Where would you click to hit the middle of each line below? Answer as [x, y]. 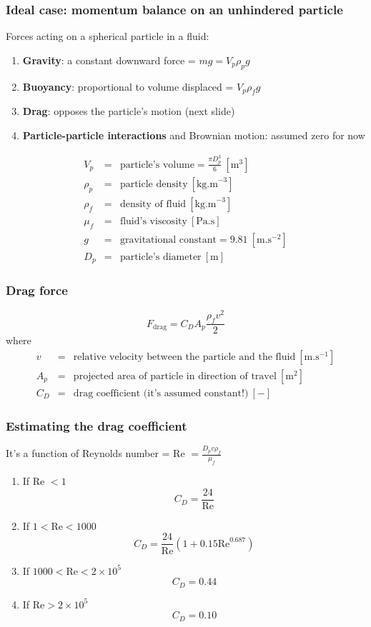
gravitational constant [168, 240]
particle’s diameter [160, 257]
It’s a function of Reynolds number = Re [95, 453]
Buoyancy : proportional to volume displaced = [128, 86]
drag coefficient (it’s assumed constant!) [161, 393]
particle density [154, 184]
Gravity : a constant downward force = [109, 60]
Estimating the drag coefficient [97, 425]
